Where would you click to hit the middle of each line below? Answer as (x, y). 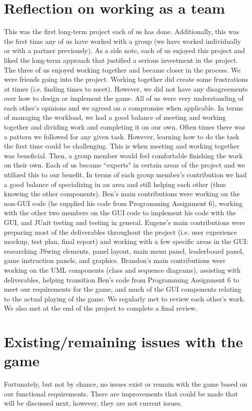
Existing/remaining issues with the (124, 342)
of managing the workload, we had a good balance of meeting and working (115, 117)
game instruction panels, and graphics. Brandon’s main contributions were (115, 260)
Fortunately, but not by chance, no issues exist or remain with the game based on (126, 384)
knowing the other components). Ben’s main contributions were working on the (122, 194)
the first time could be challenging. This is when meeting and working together (122, 146)
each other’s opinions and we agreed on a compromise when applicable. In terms (124, 107)
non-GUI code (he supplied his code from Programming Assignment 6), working (123, 203)
